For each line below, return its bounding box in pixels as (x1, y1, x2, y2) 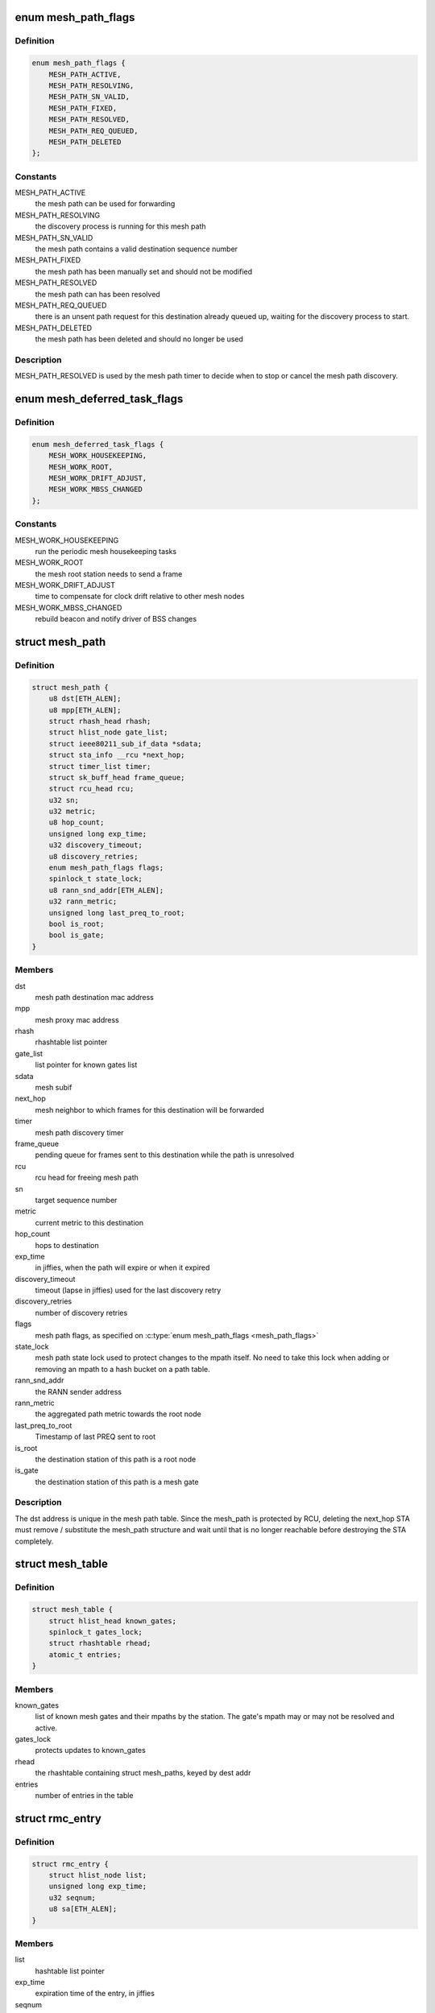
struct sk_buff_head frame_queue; (48, 773, 185, 782)
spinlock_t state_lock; (48, 874, 143, 883)
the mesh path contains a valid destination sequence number (35, 244, 238, 254)
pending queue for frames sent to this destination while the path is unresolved (35, 1150, 295, 1159)
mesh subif (35, 1083, 72, 1093)
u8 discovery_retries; (48, 852, 139, 861)
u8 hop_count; (48, 818, 105, 827)
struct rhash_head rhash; (48, 717, 151, 725)
